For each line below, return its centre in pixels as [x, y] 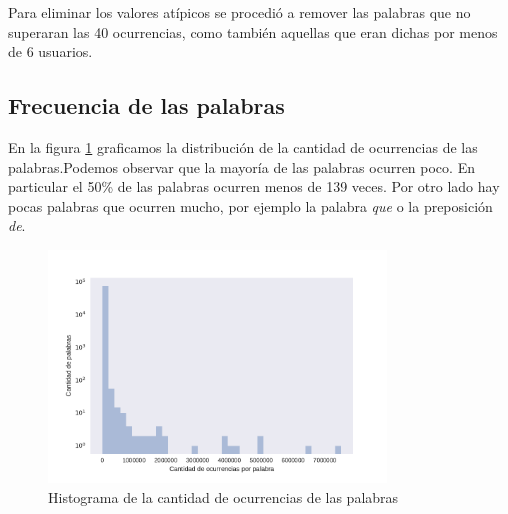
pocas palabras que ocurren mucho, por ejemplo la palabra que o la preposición [250, 205]
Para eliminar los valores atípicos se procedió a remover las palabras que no [239, 12]
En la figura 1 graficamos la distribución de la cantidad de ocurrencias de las [243, 146]
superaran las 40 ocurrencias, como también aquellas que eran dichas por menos [253, 31]
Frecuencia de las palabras [146, 105]
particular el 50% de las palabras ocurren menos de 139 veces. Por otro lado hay [254, 186]
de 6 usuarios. [50, 51]
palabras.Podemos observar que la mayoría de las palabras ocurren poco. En [241, 166]
